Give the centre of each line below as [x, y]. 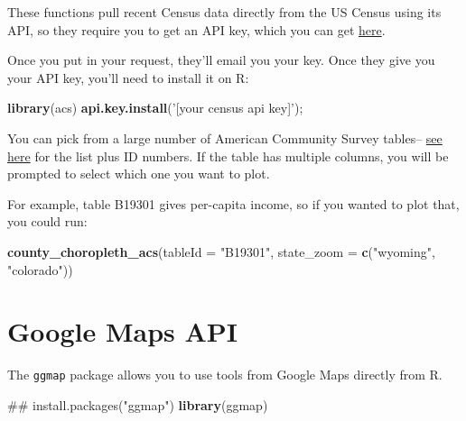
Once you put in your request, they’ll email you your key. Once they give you [221, 60]
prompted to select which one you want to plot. [139, 174]
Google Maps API [123, 331]
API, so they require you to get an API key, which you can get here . [196, 29]
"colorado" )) [40, 269]
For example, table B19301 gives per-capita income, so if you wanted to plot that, [233, 203]
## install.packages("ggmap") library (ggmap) [138, 404]
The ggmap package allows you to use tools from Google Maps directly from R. [225, 375]
